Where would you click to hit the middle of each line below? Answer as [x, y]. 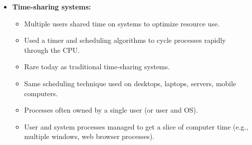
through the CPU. [52, 50]
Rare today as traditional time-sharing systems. [97, 67]
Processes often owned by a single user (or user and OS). [111, 110]
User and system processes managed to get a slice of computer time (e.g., [136, 126]
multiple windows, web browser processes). [89, 136]
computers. [41, 93]
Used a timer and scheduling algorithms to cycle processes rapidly [125, 40]
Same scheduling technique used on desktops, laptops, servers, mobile [130, 83]
